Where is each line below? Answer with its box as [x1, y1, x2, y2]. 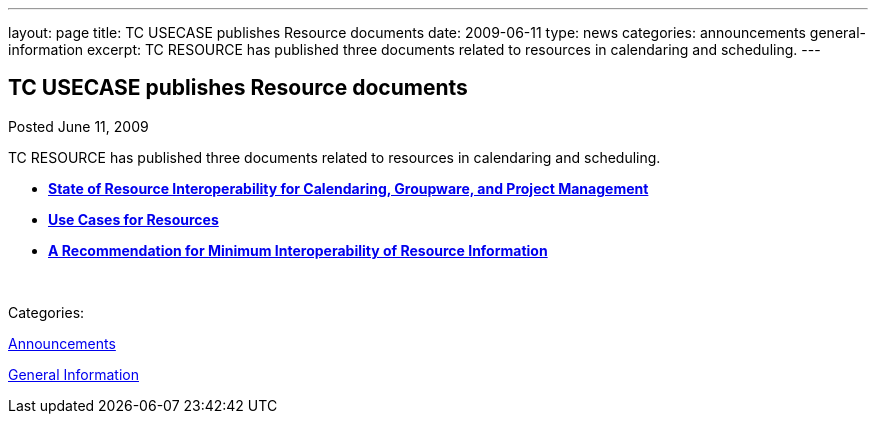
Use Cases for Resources [48, 210, 219, 228]
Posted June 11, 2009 [8, 117, 149, 135]
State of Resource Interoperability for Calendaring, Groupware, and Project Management [48, 179, 649, 197]
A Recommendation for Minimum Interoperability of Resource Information [48, 241, 548, 259]
